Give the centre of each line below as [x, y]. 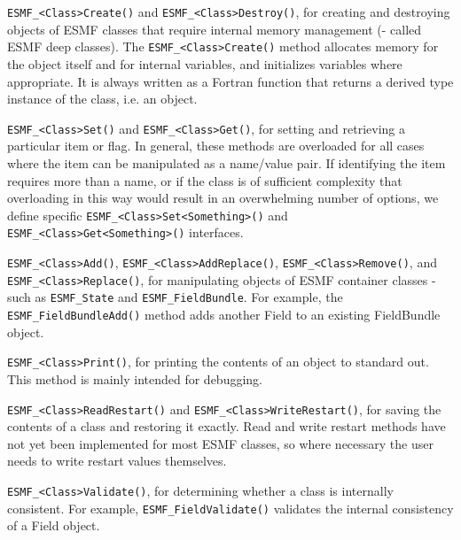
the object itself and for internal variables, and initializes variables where [205, 63]
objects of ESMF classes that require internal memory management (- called [215, 29]
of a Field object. [54, 525]
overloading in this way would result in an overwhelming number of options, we [223, 198]
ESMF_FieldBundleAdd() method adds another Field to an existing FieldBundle [224, 314]
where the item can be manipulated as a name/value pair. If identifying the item [227, 162]
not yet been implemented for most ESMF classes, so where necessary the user [220, 443]
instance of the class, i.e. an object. [102, 99]
